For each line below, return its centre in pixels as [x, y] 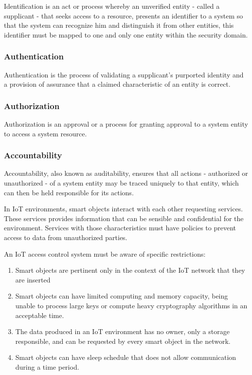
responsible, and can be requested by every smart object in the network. [123, 341]
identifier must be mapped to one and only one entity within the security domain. [126, 34]
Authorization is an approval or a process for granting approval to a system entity [126, 124]
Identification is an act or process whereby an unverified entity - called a [112, 6]
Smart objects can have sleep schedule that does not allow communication [126, 357]
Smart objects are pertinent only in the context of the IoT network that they [130, 270]
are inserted [33, 279]
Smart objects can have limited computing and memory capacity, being [122, 296]
